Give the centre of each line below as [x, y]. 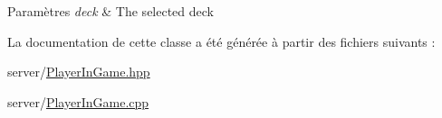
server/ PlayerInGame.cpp [78, 101]
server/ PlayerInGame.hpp [79, 72]
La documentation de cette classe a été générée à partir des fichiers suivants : [221, 41]
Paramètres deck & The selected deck [110, 11]
